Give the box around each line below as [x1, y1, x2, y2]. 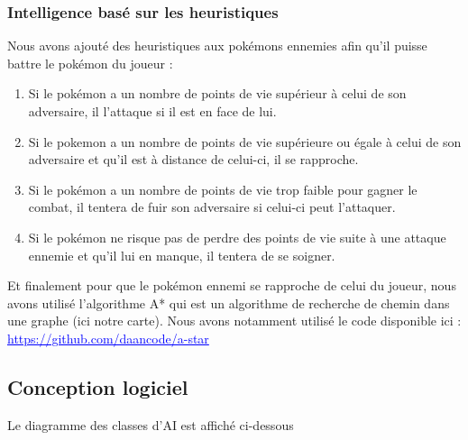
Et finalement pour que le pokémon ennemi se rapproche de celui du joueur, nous [7, 276, 456, 295]
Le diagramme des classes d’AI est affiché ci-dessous [7, 415, 294, 434]
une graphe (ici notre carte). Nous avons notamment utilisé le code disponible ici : [7, 311, 462, 330]
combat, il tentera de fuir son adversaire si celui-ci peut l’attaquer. [28, 197, 396, 216]
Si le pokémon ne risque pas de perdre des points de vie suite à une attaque [28, 227, 446, 246]
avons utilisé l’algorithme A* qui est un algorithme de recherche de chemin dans [7, 293, 450, 312]
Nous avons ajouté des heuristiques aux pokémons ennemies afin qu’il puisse [7, 36, 427, 55]
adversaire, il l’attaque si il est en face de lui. [28, 102, 277, 120]
